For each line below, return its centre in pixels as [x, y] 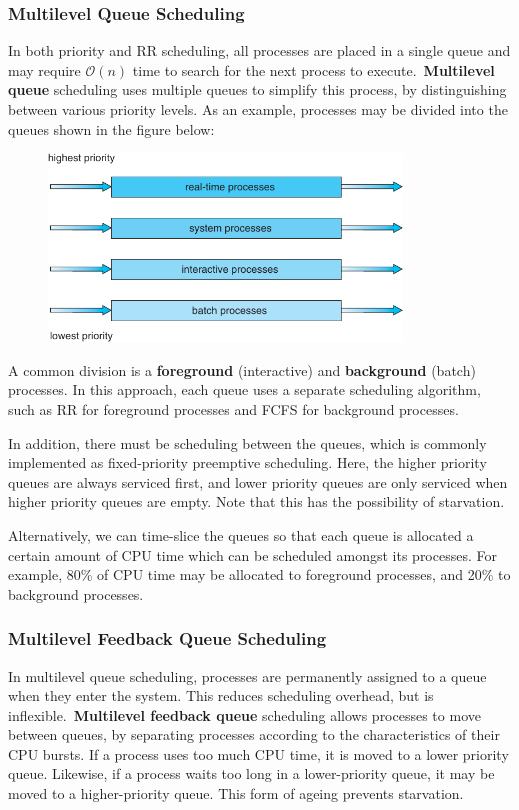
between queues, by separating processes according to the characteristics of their [254, 734]
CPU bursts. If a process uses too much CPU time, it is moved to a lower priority [258, 753]
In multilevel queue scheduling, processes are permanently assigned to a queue [247, 675]
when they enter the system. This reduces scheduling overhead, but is [221, 695]
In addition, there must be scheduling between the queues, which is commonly [247, 442]
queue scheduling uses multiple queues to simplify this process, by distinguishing [257, 89]
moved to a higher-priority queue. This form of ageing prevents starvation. [236, 793]
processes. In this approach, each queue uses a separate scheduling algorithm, [244, 389]
